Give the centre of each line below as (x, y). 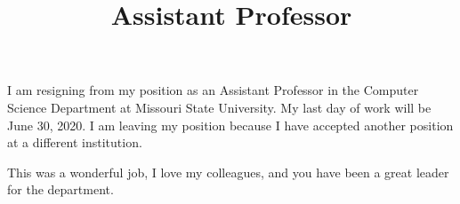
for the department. (61, 189)
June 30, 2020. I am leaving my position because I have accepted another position (230, 125)
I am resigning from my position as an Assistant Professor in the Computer (213, 90)
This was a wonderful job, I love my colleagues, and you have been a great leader (228, 172)
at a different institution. (75, 142)
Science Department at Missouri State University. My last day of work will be (219, 107)
